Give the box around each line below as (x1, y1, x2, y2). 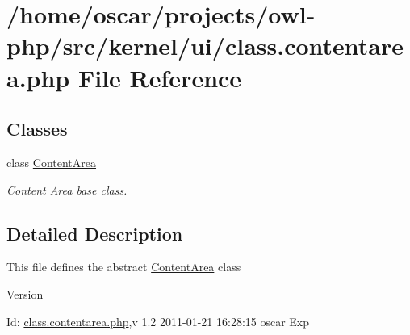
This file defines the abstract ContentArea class (6, 258, 241, 275)
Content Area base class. (6, 181, 128, 198)
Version (6, 285, 44, 302)
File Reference (77, 61, 242, 94)
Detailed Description (6, 220, 183, 245)
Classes (6, 116, 68, 141)
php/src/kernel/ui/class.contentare (6, 29, 404, 62)
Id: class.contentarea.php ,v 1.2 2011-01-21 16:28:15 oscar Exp (6, 312, 310, 329)
